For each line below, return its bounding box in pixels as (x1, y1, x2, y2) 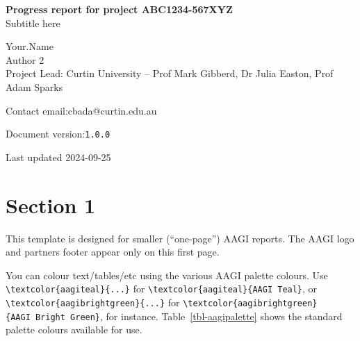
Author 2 (6, 52, 44, 67)
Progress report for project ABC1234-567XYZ (6, 2, 233, 16)
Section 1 (6, 190, 96, 219)
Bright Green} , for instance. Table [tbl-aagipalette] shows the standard (35, 308, 343, 323)
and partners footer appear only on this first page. (6, 244, 220, 259)
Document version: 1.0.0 (6, 126, 111, 141)
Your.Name (6, 39, 54, 53)
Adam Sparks (6, 79, 63, 94)
